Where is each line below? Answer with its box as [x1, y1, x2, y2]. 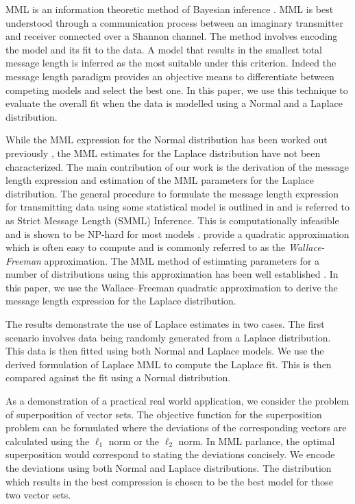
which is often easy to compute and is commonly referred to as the [5, 240, 286, 254]
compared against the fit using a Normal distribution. [5, 370, 231, 385]
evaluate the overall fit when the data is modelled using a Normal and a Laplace [5, 96, 343, 110]
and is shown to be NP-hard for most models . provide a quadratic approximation [5, 226, 350, 241]
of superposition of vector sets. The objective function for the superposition [5, 407, 322, 421]
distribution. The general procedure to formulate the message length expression [5, 186, 339, 200]
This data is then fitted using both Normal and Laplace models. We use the [5, 344, 324, 358]
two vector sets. [5, 488, 71, 502]
